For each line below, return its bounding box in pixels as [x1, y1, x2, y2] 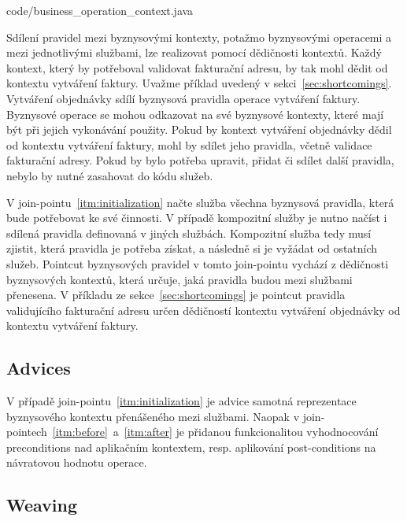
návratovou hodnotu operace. [6, 454, 147, 471]
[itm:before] [52, 423, 108, 440]
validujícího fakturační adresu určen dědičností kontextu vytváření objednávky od [6, 301, 401, 318]
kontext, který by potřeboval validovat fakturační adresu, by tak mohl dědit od [6, 59, 388, 76]
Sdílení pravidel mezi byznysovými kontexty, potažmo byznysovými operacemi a [6, 28, 392, 45]
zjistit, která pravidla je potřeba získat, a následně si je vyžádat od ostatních [6, 240, 378, 257]
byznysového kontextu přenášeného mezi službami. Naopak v [6, 408, 300, 424]
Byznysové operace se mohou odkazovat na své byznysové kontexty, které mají [6, 105, 384, 122]
